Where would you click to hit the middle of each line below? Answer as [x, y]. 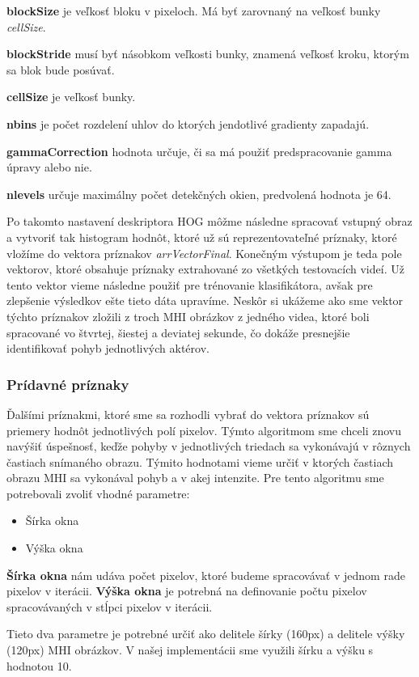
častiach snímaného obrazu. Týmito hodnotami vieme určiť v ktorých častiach [200, 461]
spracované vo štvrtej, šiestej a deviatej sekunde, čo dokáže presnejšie [178, 332]
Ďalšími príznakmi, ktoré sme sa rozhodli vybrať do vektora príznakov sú [188, 414]
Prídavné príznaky [68, 384]
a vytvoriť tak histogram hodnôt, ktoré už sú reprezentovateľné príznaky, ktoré [202, 237]
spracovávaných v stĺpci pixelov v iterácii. [110, 606]
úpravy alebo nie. [49, 167]
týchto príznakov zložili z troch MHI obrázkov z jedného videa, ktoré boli [188, 316]
